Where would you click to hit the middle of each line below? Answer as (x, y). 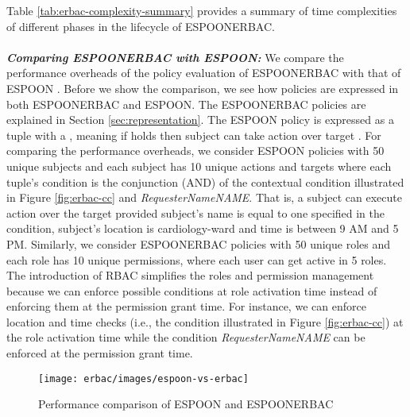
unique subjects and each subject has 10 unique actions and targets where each (199, 166)
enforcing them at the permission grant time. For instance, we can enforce (186, 306)
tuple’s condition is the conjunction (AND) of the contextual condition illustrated (205, 181)
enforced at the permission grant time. (100, 353)
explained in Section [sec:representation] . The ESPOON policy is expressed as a (200, 120)
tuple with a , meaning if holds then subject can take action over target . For (194, 135)
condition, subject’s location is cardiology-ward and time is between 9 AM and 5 (203, 228)
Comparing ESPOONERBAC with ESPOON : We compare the (175, 57)
